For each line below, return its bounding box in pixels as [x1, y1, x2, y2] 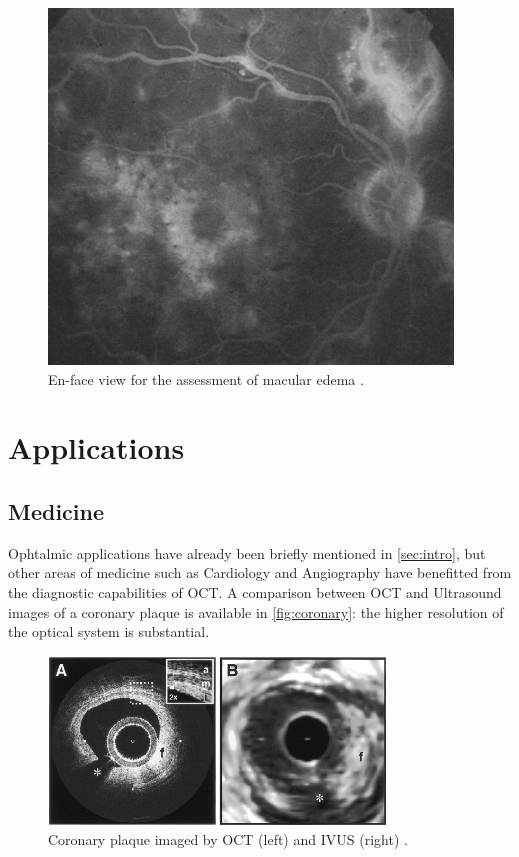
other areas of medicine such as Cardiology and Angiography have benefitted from [8, 562, 512, 583]
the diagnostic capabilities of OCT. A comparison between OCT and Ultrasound [8, 581, 502, 602]
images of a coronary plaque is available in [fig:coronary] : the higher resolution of [8, 601, 504, 622]
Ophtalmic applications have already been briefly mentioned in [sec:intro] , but [8, 542, 486, 563]
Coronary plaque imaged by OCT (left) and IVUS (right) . [48, 829, 408, 850]
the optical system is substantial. [8, 621, 210, 642]
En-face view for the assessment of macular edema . [48, 368, 364, 389]
